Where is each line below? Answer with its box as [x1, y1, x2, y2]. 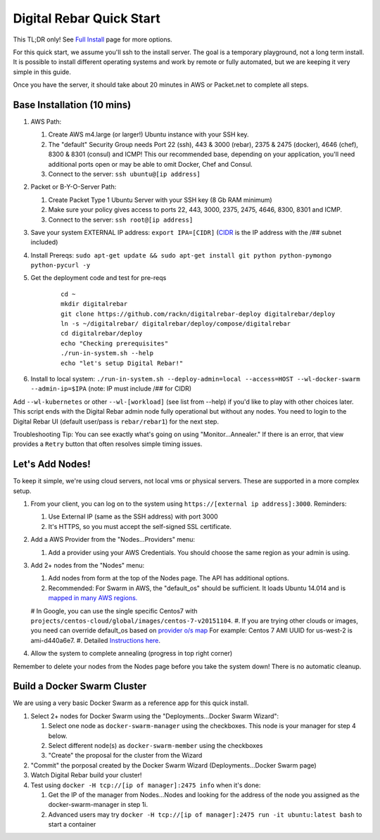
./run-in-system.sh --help [61, 349, 154, 357]
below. [48, 732, 68, 740]
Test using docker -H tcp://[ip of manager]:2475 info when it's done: [30, 781, 261, 789]
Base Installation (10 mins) [13, 98, 132, 110]
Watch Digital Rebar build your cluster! [30, 771, 142, 779]
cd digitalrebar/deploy [61, 329, 143, 338]
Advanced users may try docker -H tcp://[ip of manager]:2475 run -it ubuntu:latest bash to [48, 810, 362, 819]
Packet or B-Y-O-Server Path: [30, 183, 117, 191]
